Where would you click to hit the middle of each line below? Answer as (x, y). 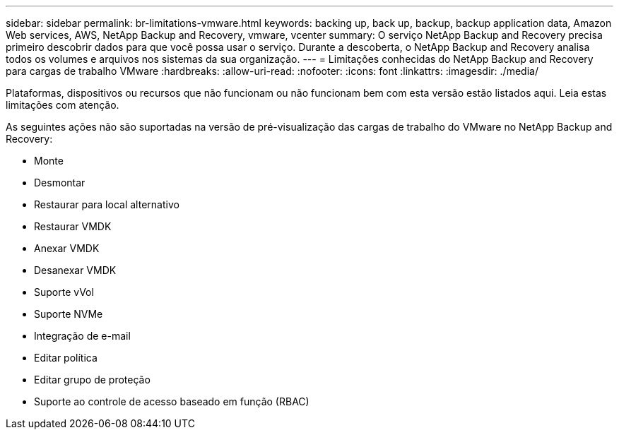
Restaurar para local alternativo (107, 204)
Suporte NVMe (69, 314)
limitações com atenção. (63, 105)
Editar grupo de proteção (92, 380)
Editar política (66, 358)
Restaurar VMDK (73, 226)
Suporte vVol (64, 292)
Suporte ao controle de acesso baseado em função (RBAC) (172, 401)
